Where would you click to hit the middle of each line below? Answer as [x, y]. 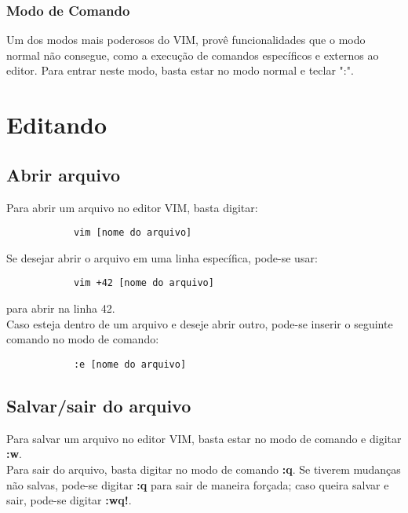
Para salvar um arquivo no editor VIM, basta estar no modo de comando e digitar [204, 438]
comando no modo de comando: [83, 339]
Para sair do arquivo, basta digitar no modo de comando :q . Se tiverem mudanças [204, 469]
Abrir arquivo [64, 174]
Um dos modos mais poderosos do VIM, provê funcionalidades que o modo [186, 40]
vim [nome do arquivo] [133, 233]
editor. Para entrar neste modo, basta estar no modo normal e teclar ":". [180, 70]
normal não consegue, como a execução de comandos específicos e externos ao [193, 55]
